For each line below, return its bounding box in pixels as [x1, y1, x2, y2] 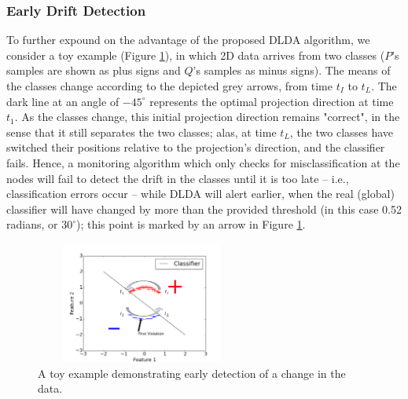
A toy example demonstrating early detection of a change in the [38, 364, 346, 381]
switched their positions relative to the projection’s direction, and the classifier [6, 139, 385, 156]
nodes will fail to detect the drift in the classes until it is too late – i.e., [6, 170, 349, 186]
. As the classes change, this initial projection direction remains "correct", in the [14, 108, 400, 125]
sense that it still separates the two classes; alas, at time [6, 123, 277, 140]
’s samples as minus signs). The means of [193, 62, 391, 79]
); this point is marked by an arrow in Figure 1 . [76, 216, 306, 232]
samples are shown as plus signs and [6, 62, 181, 79]
